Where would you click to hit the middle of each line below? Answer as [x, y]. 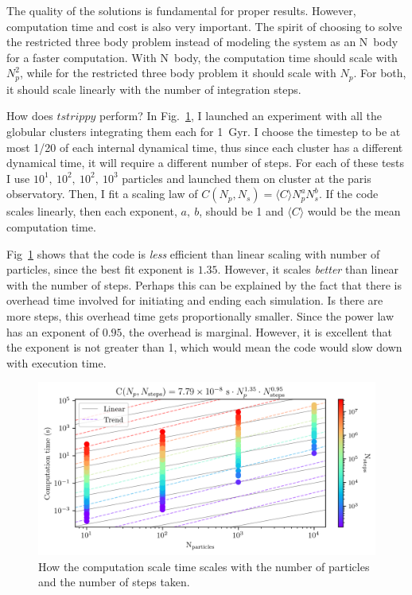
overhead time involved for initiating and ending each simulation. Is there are [195, 300]
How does [30, 116]
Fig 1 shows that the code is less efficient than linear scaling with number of [193, 253]
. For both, [380, 73]
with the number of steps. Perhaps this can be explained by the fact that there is [204, 284]
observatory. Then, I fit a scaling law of [102, 194]
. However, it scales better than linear [308, 269]
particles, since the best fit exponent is [100, 269]
